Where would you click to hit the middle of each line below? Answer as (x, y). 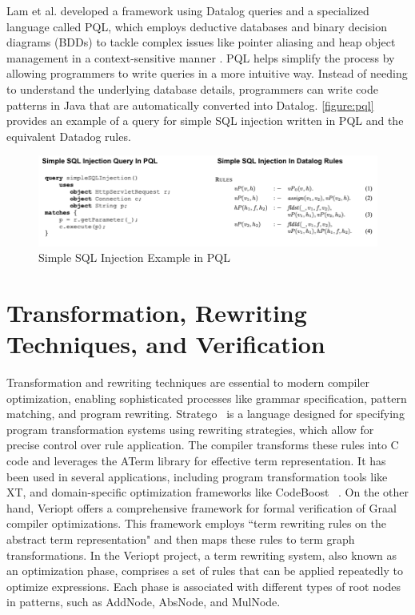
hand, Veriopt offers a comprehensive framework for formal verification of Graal (202, 507)
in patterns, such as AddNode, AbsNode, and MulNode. (144, 602)
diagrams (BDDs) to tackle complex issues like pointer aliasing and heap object (201, 42)
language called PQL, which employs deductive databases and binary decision (197, 26)
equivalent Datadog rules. (69, 136)
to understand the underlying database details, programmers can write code (192, 88)
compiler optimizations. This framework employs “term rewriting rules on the (197, 523)
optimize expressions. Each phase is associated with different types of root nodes (204, 586)
